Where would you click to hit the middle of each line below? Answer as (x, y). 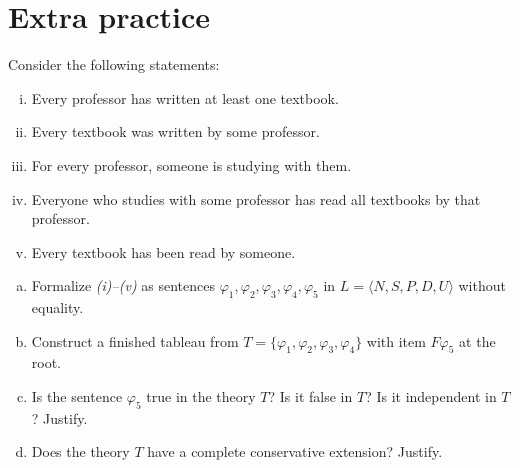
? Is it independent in (431, 396)
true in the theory (201, 396)
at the (477, 340)
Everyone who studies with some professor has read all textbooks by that (256, 198)
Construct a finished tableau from (135, 340)
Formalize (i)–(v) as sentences (123, 285)
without (482, 285)
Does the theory (80, 451)
